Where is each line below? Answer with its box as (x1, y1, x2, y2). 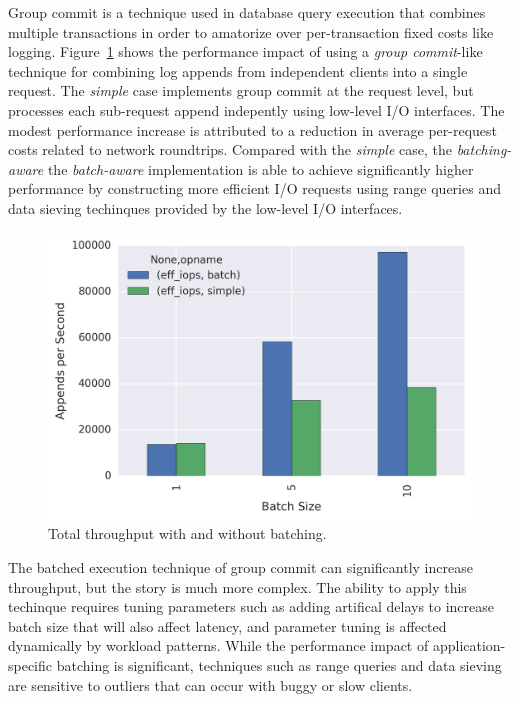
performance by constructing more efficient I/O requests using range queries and (8, 178, 501, 199)
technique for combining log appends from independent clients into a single (8, 60, 468, 81)
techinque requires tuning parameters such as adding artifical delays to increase (8, 596, 495, 617)
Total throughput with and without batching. (48, 523, 327, 544)
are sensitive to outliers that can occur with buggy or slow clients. (8, 674, 413, 695)
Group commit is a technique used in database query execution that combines (8, 2, 486, 22)
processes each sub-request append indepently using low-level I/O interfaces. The (8, 99, 505, 120)
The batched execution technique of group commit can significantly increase (8, 557, 473, 578)
